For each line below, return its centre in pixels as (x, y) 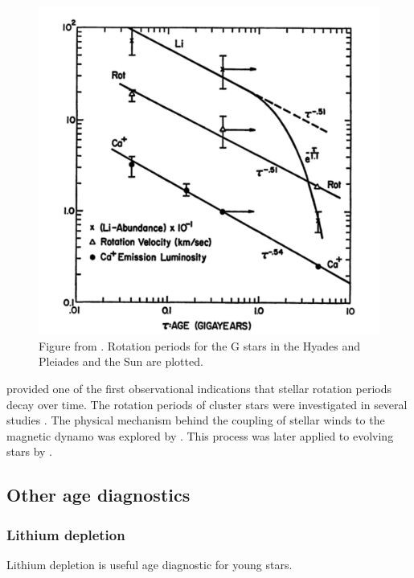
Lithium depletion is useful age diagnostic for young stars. (150, 565)
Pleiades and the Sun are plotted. (121, 361)
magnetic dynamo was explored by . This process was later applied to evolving (200, 435)
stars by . (29, 451)
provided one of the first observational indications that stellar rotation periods (199, 389)
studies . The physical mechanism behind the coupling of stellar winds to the (196, 420)
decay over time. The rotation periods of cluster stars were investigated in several (207, 404)
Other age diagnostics (98, 495)
